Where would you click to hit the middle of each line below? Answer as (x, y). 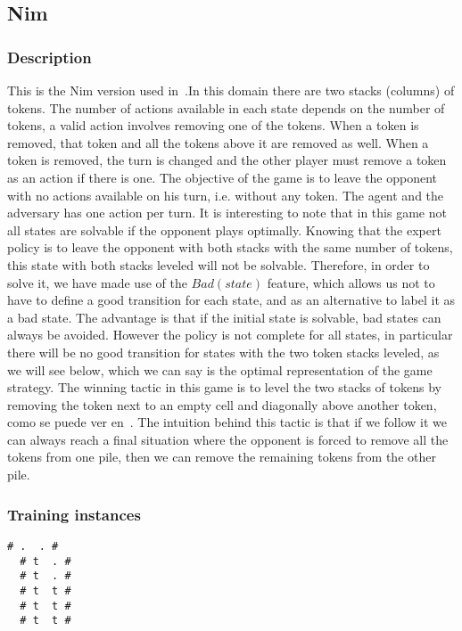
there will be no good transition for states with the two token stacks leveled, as (223, 352)
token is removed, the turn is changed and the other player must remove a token (227, 160)
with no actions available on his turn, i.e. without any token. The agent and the (226, 195)
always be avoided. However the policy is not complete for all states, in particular (230, 335)
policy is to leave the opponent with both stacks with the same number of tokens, (230, 247)
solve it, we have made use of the (97, 282)
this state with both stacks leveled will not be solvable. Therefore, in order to (219, 264)
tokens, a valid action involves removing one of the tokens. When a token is (213, 125)
